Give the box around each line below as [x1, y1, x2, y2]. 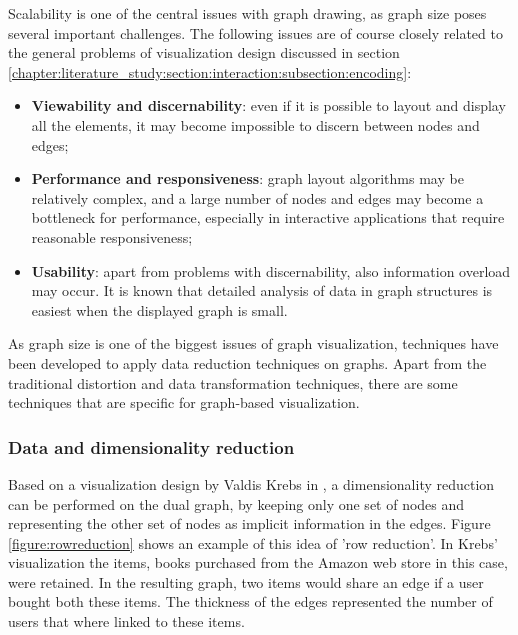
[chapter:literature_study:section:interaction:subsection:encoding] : [8, 61, 412, 82]
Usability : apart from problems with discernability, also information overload [31, 260, 511, 281]
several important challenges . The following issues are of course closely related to [8, 22, 503, 43]
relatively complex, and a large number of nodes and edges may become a [31, 187, 484, 208]
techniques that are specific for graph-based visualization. [8, 392, 360, 413]
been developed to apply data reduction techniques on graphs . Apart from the [8, 352, 487, 373]
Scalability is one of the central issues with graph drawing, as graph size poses [8, 3, 487, 23]
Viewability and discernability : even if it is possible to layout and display [31, 95, 506, 116]
